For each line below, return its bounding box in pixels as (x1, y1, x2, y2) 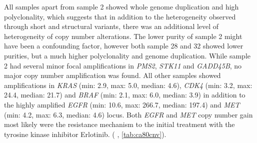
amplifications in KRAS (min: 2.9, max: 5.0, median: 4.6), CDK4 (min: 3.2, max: (4, 79, 252, 90)
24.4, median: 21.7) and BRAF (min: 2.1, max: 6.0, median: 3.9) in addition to (4, 89, 245, 100)
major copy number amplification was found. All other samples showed (4, 70, 221, 80)
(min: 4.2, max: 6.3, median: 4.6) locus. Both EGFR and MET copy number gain (4, 109, 253, 119)
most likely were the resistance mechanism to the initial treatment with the (4, 119, 235, 129)
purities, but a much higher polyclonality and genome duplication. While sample (4, 50, 251, 60)
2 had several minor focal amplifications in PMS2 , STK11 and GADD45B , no (4, 60, 242, 70)
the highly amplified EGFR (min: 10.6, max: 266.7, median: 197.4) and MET (4, 99, 240, 109)
